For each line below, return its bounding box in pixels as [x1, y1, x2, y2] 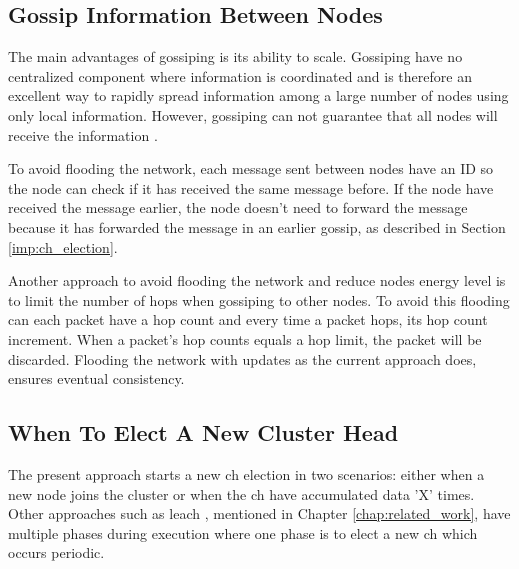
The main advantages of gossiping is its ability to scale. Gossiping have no [8, 46, 463, 67]
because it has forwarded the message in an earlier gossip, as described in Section [8, 216, 506, 237]
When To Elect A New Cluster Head [8, 417, 399, 448]
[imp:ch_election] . [8, 236, 118, 257]
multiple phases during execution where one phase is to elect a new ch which [8, 522, 478, 543]
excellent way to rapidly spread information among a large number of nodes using [8, 85, 509, 106]
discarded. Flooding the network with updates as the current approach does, [8, 348, 477, 369]
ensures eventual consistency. [8, 368, 185, 389]
